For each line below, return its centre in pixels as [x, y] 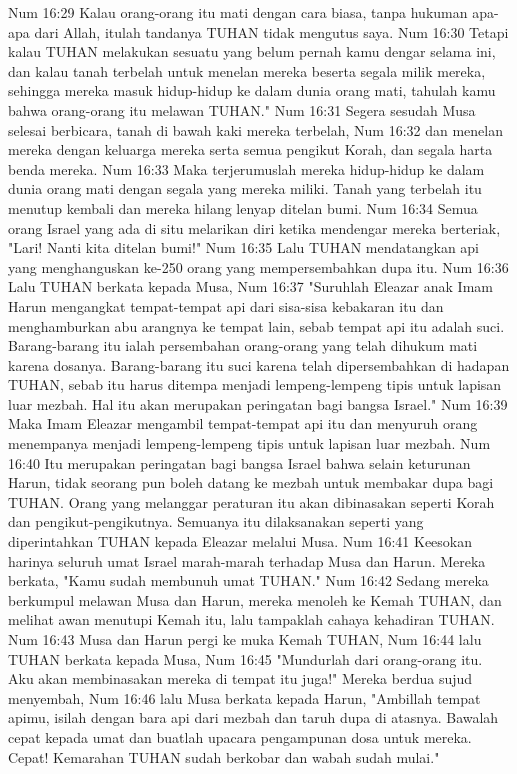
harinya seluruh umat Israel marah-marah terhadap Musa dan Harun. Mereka [247, 560]
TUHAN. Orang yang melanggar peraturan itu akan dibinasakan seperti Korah [251, 501]
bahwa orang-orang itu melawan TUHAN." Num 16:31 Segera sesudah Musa [242, 109]
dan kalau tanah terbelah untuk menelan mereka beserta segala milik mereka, [247, 70]
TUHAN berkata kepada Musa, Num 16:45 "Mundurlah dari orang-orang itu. [245, 658]
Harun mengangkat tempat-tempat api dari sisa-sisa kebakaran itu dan [226, 305]
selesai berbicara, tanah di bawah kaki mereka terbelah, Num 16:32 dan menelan [255, 129]
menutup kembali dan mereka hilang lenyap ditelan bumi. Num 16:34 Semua [243, 207]
